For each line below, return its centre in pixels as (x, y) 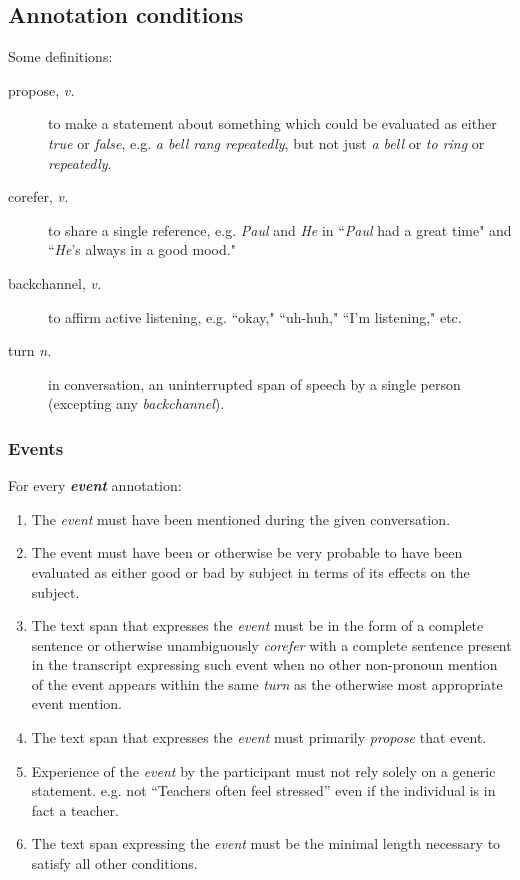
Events (36, 447)
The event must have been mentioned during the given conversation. (241, 518)
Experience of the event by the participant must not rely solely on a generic (263, 770)
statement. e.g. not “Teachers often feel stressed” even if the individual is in (263, 790)
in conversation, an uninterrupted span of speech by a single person (254, 383)
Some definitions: (60, 56)
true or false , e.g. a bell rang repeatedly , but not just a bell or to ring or (266, 142)
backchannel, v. (55, 282)
